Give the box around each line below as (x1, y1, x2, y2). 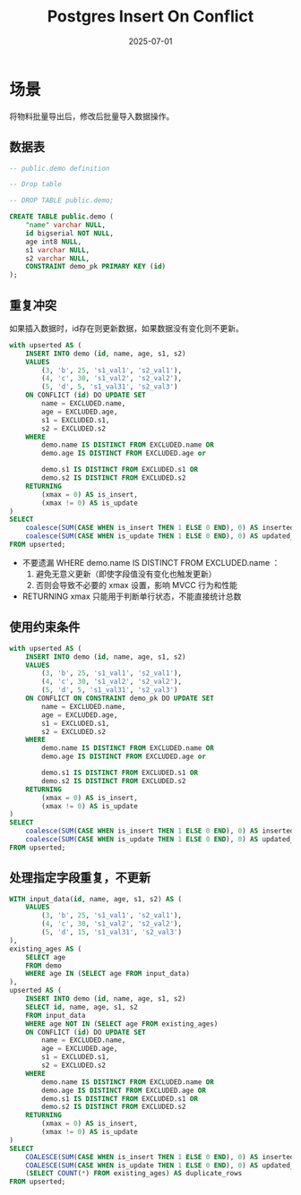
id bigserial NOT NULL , (25, 228, 115, 238)
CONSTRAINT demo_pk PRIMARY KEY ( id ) (25, 262, 167, 271)
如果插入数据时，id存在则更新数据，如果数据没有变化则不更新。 (9, 322, 244, 333)
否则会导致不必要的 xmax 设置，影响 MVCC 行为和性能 (35, 579, 238, 590)
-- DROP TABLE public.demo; (9, 196, 115, 205)
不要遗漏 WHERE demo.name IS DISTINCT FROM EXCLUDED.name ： (21, 557, 280, 568)
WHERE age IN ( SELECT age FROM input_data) (25, 969, 191, 978)
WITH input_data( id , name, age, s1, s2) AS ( (9, 894, 182, 903)
